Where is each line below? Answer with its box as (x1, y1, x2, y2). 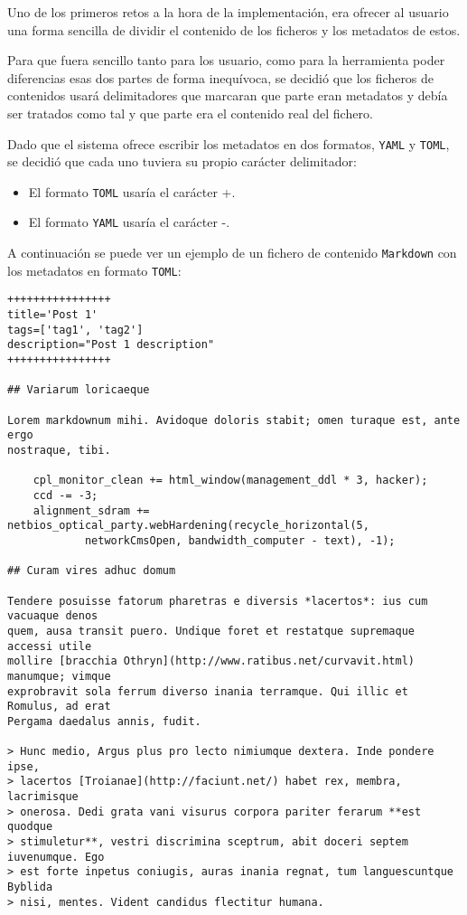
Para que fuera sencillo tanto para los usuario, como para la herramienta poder (7, 51, 445, 70)
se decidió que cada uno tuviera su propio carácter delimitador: (7, 152, 357, 171)
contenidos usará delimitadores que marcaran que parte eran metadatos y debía (7, 86, 448, 105)
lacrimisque (7, 790, 79, 804)
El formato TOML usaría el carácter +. (28, 182, 236, 201)
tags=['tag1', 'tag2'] (7, 323, 144, 336)
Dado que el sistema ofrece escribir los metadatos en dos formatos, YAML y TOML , (7, 134, 450, 153)
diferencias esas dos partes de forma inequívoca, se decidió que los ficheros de (7, 68, 434, 87)
